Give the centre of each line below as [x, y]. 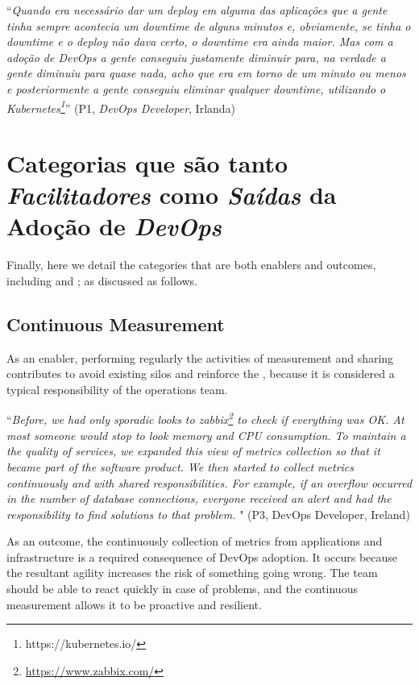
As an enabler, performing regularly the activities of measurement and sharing [200, 357]
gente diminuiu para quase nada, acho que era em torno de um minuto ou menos [206, 73]
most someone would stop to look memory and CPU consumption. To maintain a [206, 435]
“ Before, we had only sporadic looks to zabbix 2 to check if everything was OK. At [205, 418]
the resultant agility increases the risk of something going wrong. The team [192, 573]
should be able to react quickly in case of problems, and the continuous [182, 589]
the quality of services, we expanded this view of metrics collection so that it [193, 451]
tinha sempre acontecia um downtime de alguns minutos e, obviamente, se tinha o [209, 25]
